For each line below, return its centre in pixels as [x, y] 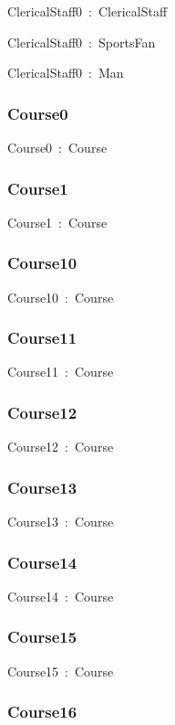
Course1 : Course [57, 222]
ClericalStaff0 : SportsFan [82, 42]
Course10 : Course [61, 297]
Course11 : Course [61, 372]
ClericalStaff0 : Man [66, 73]
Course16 [42, 712]
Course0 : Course [57, 147]
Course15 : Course [61, 671]
